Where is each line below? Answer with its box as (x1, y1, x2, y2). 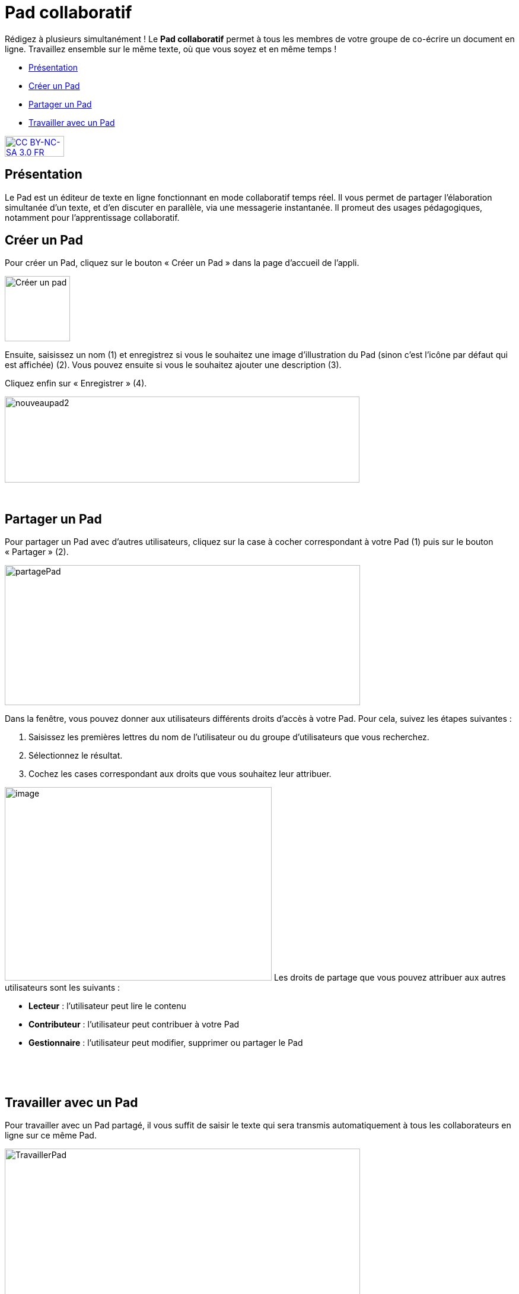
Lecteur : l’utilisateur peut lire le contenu (28, 1001, 186, 1011)
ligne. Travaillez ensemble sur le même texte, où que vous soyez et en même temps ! (5, 43, 337, 54)
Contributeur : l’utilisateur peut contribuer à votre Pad (28, 1019, 240, 1030)
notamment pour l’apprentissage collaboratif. (5, 212, 180, 223)
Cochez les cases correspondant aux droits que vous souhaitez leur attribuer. (28, 769, 332, 779)
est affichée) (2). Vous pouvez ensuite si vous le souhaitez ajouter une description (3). (5, 360, 342, 370)
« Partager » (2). (5, 547, 69, 557)
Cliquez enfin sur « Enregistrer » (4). (5, 378, 147, 389)
